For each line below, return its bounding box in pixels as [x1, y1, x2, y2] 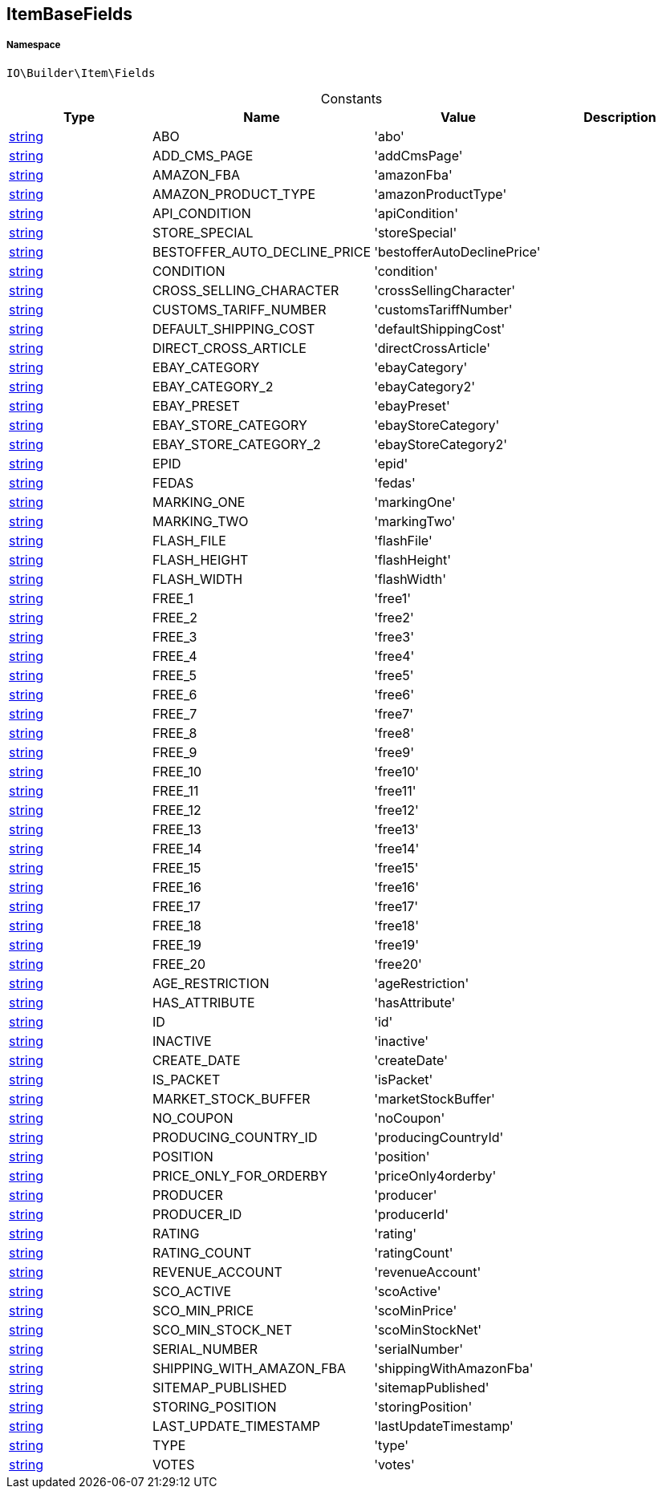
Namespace [6, 39, 61, 51]
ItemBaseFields [6, 4, 132, 24]
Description [583, 108, 656, 125]
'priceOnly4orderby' [374, 1167, 497, 1184]
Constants [320, 90, 383, 107]
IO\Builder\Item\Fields [6, 66, 156, 79]
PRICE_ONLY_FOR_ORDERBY [152, 1167, 328, 1184]
